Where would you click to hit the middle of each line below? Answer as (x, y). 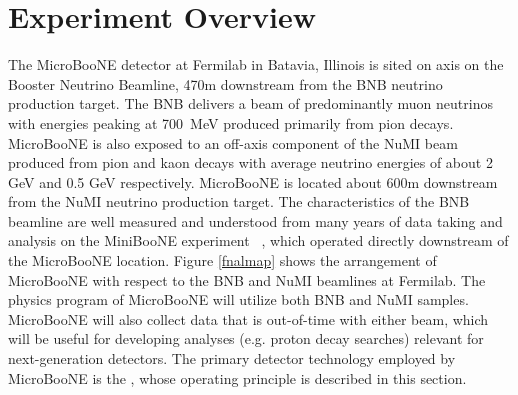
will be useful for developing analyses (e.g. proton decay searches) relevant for (246, 338)
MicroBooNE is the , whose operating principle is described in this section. (237, 377)
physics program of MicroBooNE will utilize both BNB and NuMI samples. (238, 299)
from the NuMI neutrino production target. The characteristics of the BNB (239, 201)
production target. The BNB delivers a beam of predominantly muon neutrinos (250, 103)
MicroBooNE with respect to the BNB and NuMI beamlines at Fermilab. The (247, 279)
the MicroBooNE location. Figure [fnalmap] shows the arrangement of (222, 260)
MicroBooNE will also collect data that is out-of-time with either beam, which (248, 318)
